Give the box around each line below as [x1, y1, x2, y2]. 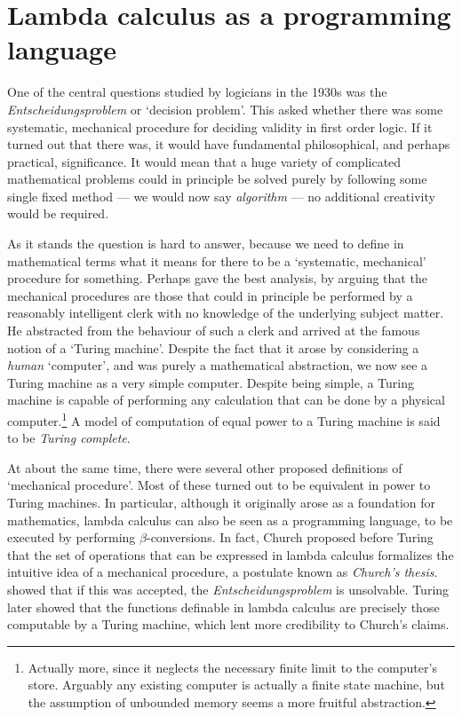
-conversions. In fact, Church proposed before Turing [146, 528, 434, 547]
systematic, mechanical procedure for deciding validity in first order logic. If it [7, 117, 433, 136]
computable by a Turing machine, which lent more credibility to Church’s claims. [7, 615, 450, 634]
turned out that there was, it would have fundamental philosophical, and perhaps [7, 135, 450, 154]
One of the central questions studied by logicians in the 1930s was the [7, 83, 387, 101]
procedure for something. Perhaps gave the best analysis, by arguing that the [7, 269, 427, 288]
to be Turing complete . [7, 429, 131, 447]
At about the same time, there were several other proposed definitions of [7, 458, 402, 477]
